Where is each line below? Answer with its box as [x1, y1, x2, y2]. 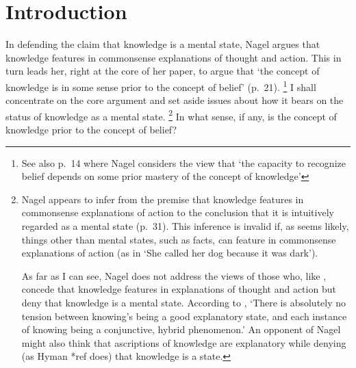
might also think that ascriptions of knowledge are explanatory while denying [21, 335, 346, 350]
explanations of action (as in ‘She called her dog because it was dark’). [21, 246, 318, 260]
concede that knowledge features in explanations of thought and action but [21, 282, 336, 296]
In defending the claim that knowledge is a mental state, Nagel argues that [5, 37, 320, 51]
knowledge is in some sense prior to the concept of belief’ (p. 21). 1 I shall [5, 77, 316, 94]
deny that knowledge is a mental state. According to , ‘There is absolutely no [21, 295, 346, 309]
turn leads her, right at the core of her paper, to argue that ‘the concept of [5, 64, 320, 78]
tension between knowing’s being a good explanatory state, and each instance [21, 308, 347, 323]
